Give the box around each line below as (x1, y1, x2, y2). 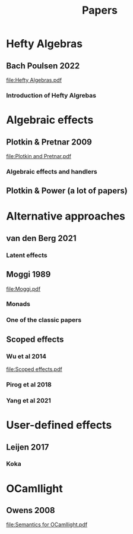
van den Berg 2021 (6, 233, 77, 243)
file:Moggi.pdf (6, 285, 41, 292)
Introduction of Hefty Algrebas (6, 91, 97, 99)
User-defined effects (6, 419, 112, 432)
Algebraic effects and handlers (6, 167, 97, 175)
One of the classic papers (6, 316, 82, 324)
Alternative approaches (6, 209, 126, 223)
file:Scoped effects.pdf (6, 366, 62, 373)
